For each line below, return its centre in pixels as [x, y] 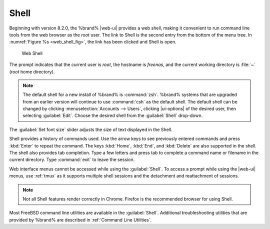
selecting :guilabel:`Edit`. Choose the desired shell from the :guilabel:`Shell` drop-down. [113, 115]
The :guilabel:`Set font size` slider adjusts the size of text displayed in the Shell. [91, 129]
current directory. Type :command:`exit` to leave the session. [72, 159]
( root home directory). [32, 71]
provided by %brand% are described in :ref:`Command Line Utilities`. [80, 219]
